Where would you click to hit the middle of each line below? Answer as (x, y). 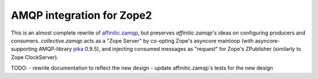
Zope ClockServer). (35, 57)
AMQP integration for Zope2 (82, 15)
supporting (24, 49)
